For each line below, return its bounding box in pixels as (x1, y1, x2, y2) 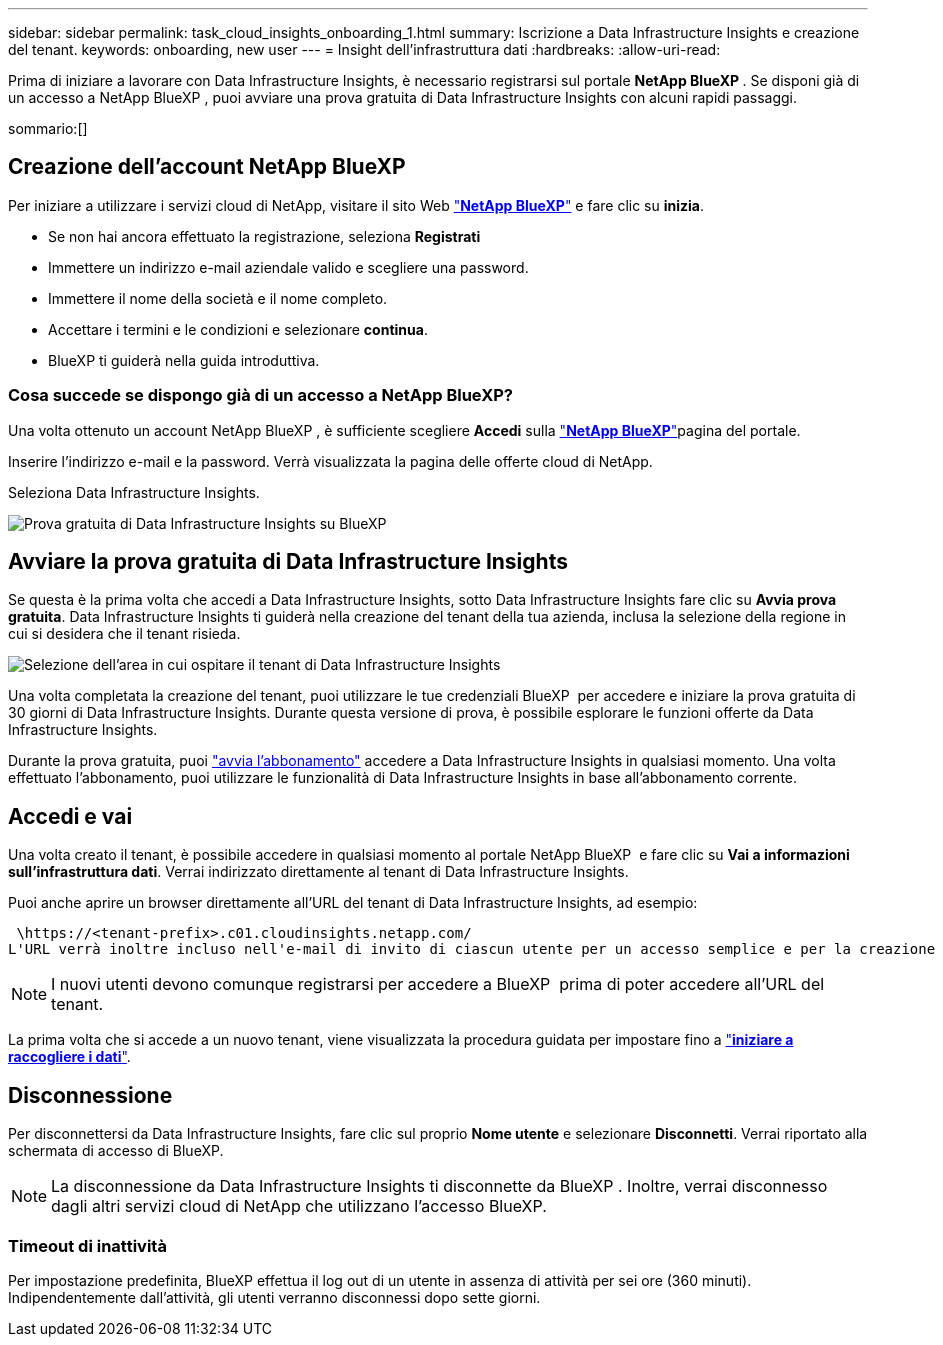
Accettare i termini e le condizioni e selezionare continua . (48, 320, 428, 338)
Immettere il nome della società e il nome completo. (48, 289, 388, 307)
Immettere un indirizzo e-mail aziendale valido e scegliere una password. (48, 258, 529, 276)
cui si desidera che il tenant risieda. (8, 625, 241, 643)
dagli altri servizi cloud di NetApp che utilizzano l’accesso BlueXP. (51, 1196, 547, 1217)
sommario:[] (8, 120, 88, 137)
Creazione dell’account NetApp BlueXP (8, 154, 406, 180)
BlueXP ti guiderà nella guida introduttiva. (48, 351, 320, 369)
